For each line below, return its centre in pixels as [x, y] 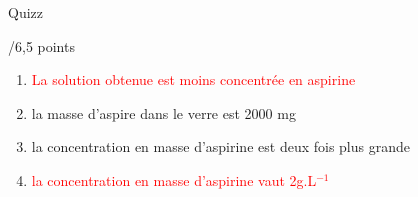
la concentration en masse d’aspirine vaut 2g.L [174, 179]
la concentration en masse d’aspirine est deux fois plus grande [220, 146]
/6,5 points [41, 45]
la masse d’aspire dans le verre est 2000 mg [163, 112]
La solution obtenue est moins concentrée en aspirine [193, 79]
